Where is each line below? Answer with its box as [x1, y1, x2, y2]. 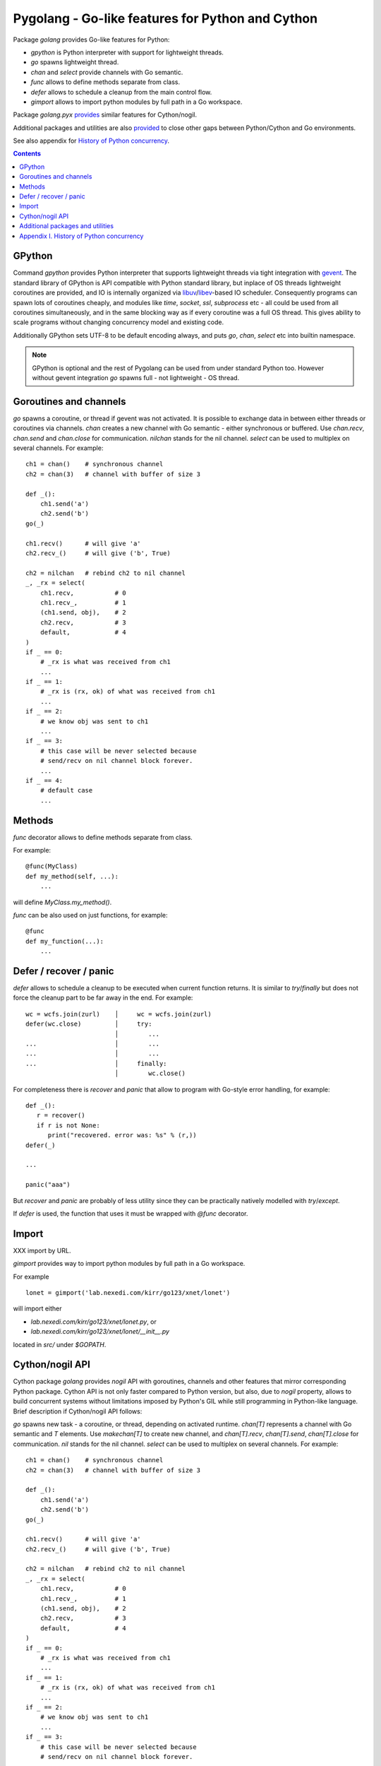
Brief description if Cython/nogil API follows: [13, 1406, 143, 1416]
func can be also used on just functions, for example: [13, 911, 168, 919]
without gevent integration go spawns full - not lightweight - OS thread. [32, 374, 240, 381]
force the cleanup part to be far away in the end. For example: [13, 993, 193, 1002]
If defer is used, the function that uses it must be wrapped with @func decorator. [13, 1209, 248, 1218]
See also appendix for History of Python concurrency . [13, 136, 169, 145]
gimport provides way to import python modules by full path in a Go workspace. [13, 1260, 246, 1268]
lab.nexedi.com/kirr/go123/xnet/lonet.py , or [30, 1317, 157, 1326]
